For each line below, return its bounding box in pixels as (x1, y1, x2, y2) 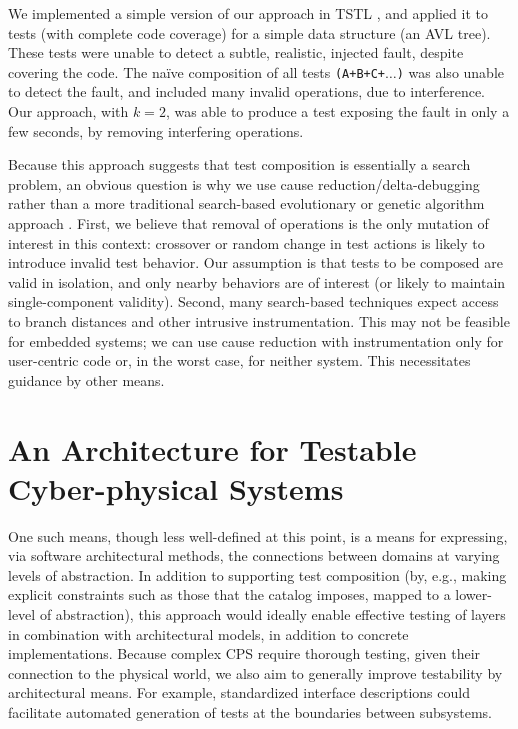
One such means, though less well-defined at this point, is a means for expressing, (8, 525, 508, 546)
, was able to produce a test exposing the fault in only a (165, 101, 510, 122)
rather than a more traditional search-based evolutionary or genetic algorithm (8, 193, 485, 214)
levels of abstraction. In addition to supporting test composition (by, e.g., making (8, 564, 507, 585)
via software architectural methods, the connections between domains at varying (8, 545, 500, 566)
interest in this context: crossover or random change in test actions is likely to (8, 232, 485, 253)
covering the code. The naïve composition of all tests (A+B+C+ (8, 61, 386, 82)
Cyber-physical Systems (8, 467, 344, 508)
